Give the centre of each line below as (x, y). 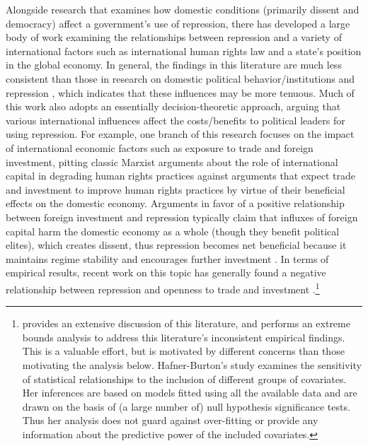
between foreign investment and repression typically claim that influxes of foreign (182, 217)
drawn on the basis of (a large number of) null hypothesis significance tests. (186, 406)
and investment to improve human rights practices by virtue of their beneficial (176, 189)
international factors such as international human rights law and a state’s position (184, 51)
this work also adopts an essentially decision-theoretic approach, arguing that (173, 106)
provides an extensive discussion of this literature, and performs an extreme (186, 323)
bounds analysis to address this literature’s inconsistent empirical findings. (184, 337)
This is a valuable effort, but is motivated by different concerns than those (183, 351)
